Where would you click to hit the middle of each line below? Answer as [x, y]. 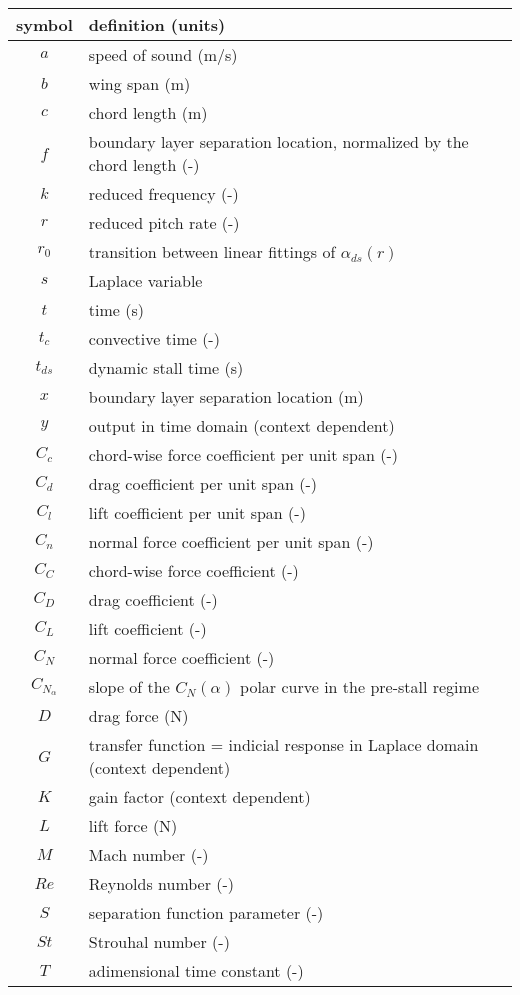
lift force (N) [133, 825]
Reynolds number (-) [161, 883]
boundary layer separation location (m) [226, 396]
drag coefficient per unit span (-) [203, 483]
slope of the [129, 686]
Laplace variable [145, 280]
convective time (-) [154, 338]
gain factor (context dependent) [199, 796]
